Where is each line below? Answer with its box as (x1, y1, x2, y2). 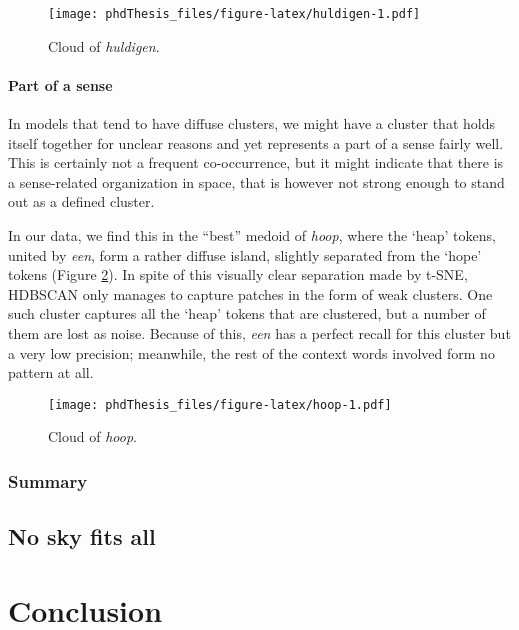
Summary (8, 468, 88, 493)
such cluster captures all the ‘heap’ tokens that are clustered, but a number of (8, 303, 486, 324)
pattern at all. (8, 362, 94, 383)
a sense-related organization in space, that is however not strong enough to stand (8, 171, 505, 192)
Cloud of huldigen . (48, 35, 160, 56)
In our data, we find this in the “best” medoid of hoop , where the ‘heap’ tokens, (8, 225, 496, 246)
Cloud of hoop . (48, 426, 137, 447)
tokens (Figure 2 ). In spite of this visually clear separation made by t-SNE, (8, 264, 468, 285)
